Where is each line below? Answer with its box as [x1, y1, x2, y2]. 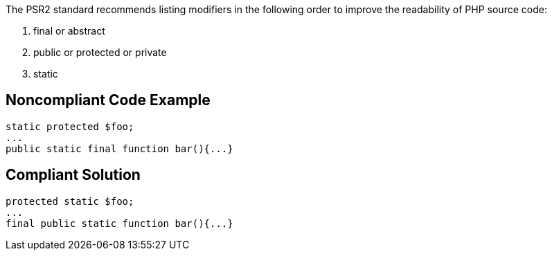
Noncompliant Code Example [6, 91, 211, 109]
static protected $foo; [6, 120, 134, 132]
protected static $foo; [6, 195, 134, 207]
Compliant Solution [6, 166, 141, 184]
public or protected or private [33, 46, 167, 58]
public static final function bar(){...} [6, 143, 233, 154]
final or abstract [33, 25, 105, 37]
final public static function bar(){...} [6, 217, 233, 229]
